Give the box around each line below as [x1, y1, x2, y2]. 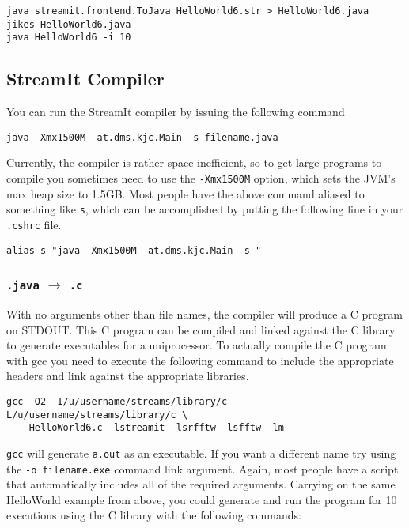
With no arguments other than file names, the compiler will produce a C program [6, 306, 403, 322]
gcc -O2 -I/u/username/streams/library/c [6, 395, 228, 407]
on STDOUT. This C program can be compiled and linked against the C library [6, 321, 396, 338]
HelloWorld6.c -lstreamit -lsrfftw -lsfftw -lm [28, 422, 284, 434]
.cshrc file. [6, 216, 62, 232]
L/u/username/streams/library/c [6, 409, 176, 421]
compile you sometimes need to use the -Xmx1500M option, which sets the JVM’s [6, 170, 396, 187]
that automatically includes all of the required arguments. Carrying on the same [6, 476, 396, 492]
